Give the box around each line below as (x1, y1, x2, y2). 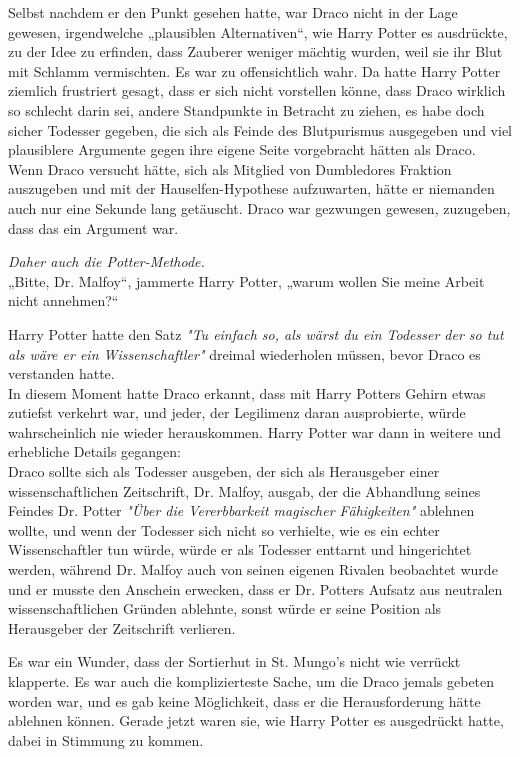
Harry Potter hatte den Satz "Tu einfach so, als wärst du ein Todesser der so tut (8, 323, 504, 344)
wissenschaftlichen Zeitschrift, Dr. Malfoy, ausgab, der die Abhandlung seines (8, 480, 481, 501)
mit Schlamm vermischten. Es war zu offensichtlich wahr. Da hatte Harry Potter (8, 60, 501, 81)
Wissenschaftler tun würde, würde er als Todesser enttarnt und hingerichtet (8, 539, 472, 560)
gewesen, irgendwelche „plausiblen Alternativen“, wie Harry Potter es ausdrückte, (8, 21, 508, 42)
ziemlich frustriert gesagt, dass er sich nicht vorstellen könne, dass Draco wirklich (8, 80, 506, 101)
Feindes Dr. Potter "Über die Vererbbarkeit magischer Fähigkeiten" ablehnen (8, 500, 475, 521)
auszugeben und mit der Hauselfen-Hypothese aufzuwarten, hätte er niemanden (8, 178, 495, 199)
